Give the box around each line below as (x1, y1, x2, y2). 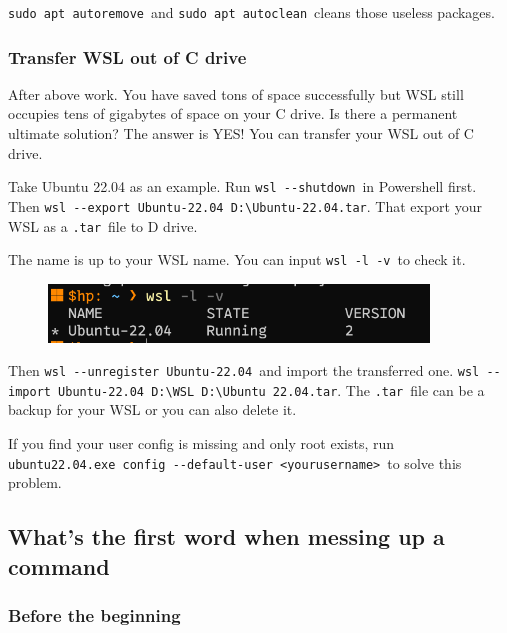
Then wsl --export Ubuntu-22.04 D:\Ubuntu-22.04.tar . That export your (8, 195, 482, 216)
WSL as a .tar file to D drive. (8, 215, 198, 236)
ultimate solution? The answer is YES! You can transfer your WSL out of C (8, 123, 474, 144)
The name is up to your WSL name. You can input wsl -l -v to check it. (8, 249, 466, 270)
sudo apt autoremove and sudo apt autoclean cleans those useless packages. (8, 2, 495, 22)
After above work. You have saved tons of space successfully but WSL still (8, 83, 464, 104)
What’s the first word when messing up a (8, 521, 445, 552)
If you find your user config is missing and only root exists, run (8, 433, 395, 454)
